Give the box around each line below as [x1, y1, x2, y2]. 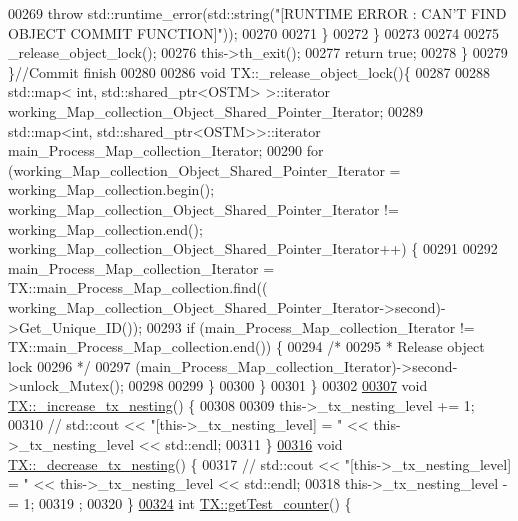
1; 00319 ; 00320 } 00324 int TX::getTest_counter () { [23, 492, 352, 513]
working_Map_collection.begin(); [8, 179, 215, 200]
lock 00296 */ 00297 [8, 355, 131, 376]
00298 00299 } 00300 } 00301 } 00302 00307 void [128, 375, 428, 396]
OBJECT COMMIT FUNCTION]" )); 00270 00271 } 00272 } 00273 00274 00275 [8, 22, 499, 43]
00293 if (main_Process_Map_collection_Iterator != [146, 316, 475, 337]
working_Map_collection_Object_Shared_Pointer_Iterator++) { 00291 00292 [8, 238, 498, 259]
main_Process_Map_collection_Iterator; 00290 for [8, 140, 324, 161]
